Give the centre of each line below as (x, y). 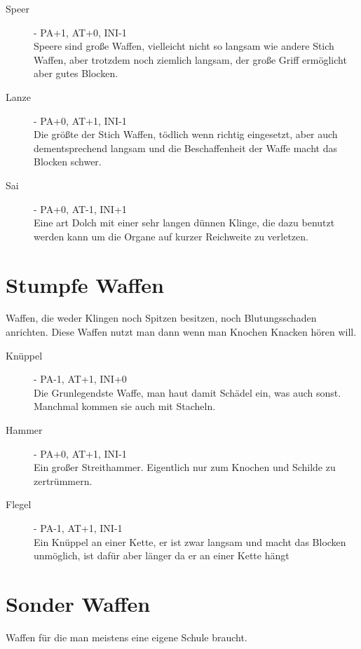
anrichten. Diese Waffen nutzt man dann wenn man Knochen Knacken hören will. (181, 332)
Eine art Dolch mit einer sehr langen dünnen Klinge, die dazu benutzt (184, 223)
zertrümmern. (63, 480)
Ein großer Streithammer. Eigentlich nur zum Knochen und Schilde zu (185, 467)
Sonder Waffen (78, 603)
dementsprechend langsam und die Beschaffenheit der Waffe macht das (185, 148)
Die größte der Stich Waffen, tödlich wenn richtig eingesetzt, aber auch (186, 134)
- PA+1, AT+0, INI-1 (80, 32)
